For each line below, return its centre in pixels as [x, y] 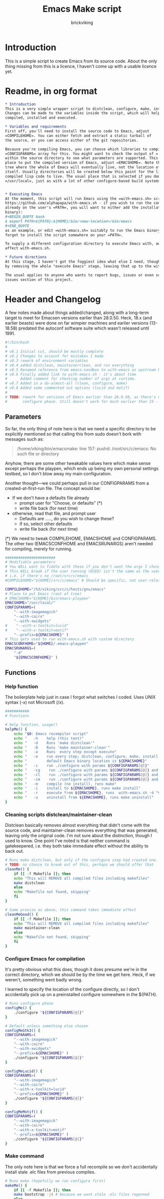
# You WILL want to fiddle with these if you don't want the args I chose [83, 567]
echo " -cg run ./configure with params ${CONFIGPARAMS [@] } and [86, 770]
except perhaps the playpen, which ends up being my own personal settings [82, 468]
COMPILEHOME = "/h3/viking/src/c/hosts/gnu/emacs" [55, 589]
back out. [15, 851]
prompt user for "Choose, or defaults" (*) [61, 503]
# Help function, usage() [31, 725]
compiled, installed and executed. [41, 118]
